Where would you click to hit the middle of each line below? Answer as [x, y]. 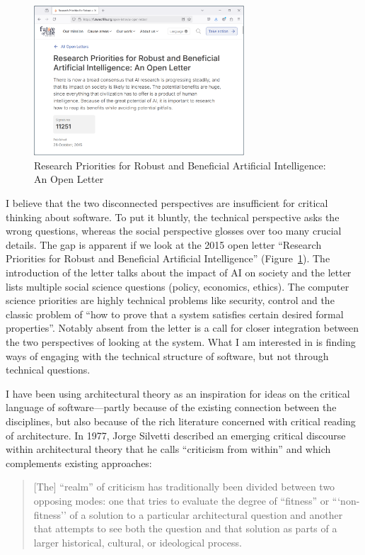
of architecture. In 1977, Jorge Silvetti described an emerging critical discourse [176, 435]
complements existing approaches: [79, 462]
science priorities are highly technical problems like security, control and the [170, 300]
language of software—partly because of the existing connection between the [171, 407]
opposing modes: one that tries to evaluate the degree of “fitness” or [181, 500]
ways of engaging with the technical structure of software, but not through [167, 355]
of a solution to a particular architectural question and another [206, 514]
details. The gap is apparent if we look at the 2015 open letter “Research [164, 244]
